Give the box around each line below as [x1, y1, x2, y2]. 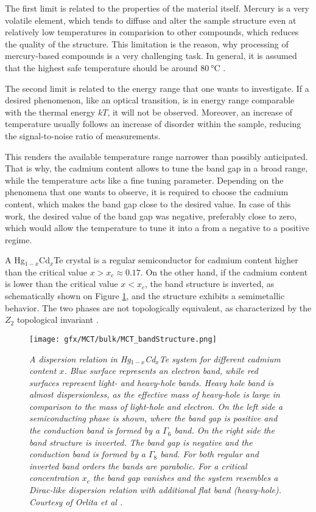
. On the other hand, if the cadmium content [140, 265, 308, 278]
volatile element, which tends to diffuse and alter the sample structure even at [5, 13, 297, 26]
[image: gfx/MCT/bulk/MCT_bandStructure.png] [29, 334, 217, 344]
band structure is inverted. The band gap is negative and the [29, 435, 253, 448]
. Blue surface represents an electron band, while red [64, 364, 258, 377]
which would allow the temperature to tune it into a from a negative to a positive [5, 221, 309, 234]
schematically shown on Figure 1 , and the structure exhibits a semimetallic [5, 289, 285, 302]
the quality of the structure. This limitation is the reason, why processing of [5, 37, 289, 50]
